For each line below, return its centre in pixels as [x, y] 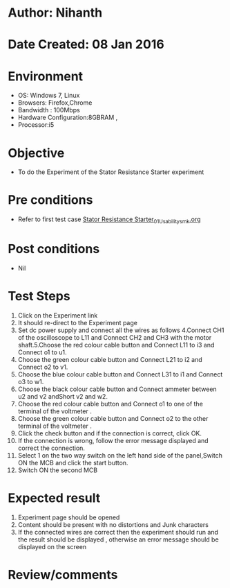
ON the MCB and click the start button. [73, 462]
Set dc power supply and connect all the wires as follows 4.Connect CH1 [121, 330]
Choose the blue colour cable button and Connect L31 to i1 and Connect [120, 374]
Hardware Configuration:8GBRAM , [68, 118]
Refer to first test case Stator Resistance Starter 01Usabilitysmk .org [109, 220]
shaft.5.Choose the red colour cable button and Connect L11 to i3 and [116, 345]
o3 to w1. [31, 381]
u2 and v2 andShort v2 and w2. [63, 396]
